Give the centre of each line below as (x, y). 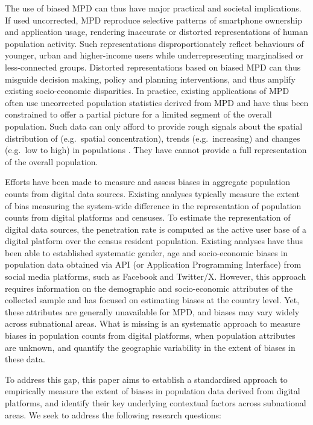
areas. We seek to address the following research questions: (113, 414)
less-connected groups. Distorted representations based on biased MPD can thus (153, 67)
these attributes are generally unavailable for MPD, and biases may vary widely (152, 311)
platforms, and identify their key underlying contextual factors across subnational (156, 403)
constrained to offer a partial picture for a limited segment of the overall (138, 114)
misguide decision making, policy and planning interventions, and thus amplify (150, 79)
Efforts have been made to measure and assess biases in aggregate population (147, 182)
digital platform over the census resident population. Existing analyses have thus (154, 241)
